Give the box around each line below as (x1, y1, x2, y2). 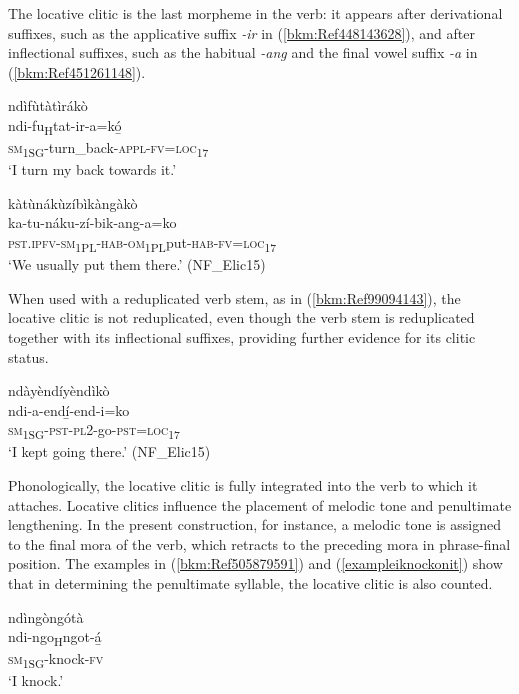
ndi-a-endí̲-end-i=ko (8, 399, 130, 420)
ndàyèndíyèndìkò (8, 380, 110, 401)
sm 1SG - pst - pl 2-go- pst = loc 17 (8, 419, 180, 443)
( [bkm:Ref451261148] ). (8, 61, 146, 82)
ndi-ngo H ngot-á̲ (8, 626, 102, 649)
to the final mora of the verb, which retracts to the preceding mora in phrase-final (8, 533, 511, 554)
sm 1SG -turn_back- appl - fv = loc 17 (8, 137, 209, 160)
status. (8, 346, 49, 367)
